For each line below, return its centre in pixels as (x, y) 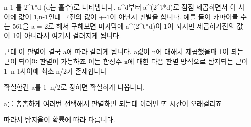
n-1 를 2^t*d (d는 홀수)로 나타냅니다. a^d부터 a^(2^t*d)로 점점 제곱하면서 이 (120, 7)
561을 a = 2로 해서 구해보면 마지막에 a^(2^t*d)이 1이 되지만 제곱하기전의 (123, 26)
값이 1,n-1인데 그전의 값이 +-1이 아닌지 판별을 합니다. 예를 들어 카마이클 (128, 16)
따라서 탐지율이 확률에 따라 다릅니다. (60, 119)
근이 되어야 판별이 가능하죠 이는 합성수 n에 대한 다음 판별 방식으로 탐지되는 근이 (126, 61)
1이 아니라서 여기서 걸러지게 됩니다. (67, 35)
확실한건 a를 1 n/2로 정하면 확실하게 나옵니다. (74, 87)
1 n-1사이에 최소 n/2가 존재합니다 (55, 71)
